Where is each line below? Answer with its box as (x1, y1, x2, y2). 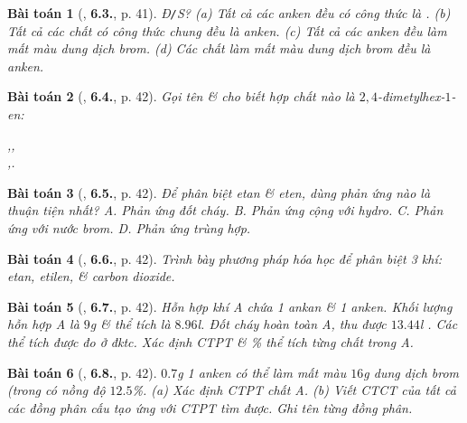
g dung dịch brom (363, 362, 460, 381)
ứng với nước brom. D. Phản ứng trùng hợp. (7, 219, 251, 237)
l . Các (419, 315, 458, 334)
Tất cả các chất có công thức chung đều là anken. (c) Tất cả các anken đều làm (7, 21, 447, 40)
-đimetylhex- (377, 87, 445, 106)
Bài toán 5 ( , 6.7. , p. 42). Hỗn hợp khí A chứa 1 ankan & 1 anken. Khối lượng (7, 296, 453, 315)
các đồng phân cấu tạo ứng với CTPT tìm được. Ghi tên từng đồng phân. (7, 398, 413, 417)
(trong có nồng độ (7, 381, 106, 399)
